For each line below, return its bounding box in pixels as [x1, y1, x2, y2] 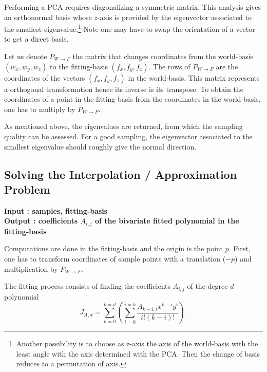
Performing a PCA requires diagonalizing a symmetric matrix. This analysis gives [4, 2, 261, 12]
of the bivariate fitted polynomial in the [95, 215, 239, 226]
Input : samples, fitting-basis [4, 205, 108, 216]
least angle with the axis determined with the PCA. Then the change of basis [16, 348, 260, 359]
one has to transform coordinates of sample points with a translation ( [4, 253, 226, 264]
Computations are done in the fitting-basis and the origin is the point [4, 243, 223, 254]
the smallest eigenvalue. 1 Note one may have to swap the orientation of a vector [4, 22, 255, 34]
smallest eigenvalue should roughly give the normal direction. [4, 141, 197, 152]
